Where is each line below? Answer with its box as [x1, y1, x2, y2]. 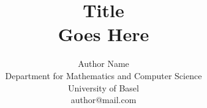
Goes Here [58, 21, 149, 47]
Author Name [78, 57, 129, 70]
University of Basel [68, 81, 139, 94]
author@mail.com [70, 93, 137, 106]
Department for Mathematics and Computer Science [5, 69, 202, 82]
